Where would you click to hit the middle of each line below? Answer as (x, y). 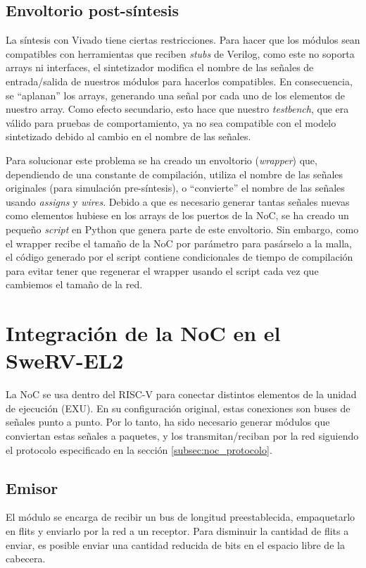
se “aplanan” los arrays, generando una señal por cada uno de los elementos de (176, 95)
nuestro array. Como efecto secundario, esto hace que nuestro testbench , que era (177, 109)
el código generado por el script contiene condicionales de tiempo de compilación (179, 257)
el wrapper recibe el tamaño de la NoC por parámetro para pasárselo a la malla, (179, 243)
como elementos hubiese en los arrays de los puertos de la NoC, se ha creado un (177, 215)
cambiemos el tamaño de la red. (74, 284)
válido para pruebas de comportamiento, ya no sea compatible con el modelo (171, 122)
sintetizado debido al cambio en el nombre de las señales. (128, 136)
